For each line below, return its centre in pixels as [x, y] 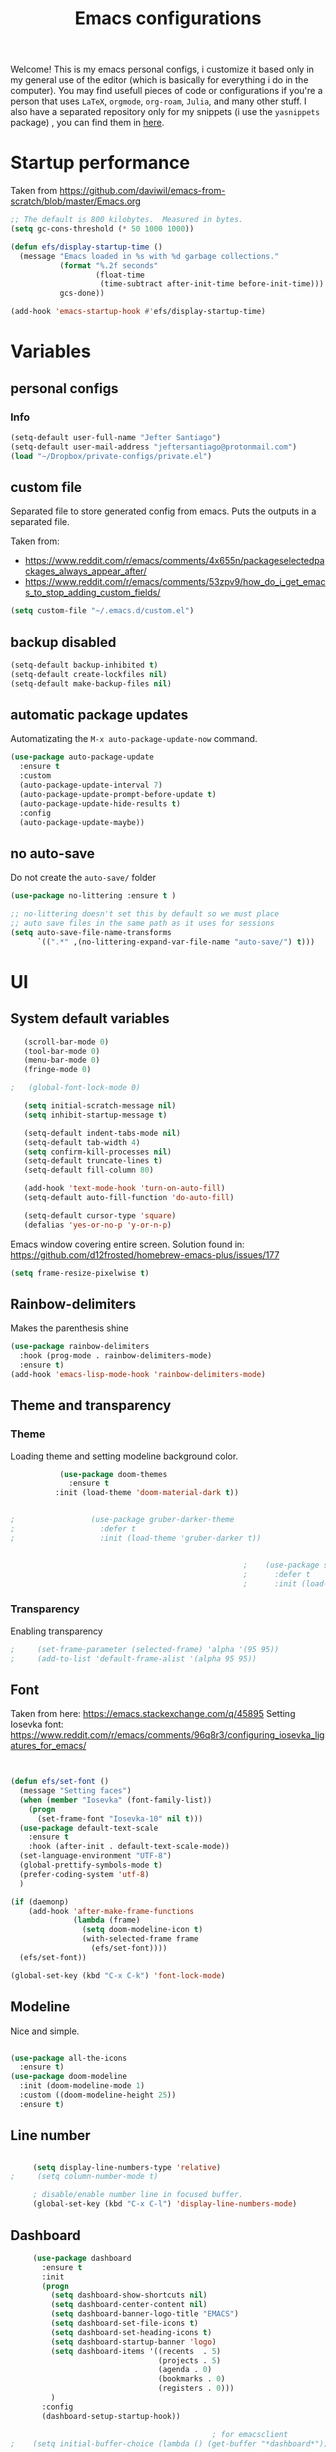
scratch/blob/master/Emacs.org [76, 201]
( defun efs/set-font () [60, 1782]
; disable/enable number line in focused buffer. [138, 2195]
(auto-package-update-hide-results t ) [100, 803]
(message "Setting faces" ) [75, 1791]
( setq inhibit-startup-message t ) [95, 1115]
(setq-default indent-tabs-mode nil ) [102, 1133]
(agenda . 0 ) [185, 2370]
